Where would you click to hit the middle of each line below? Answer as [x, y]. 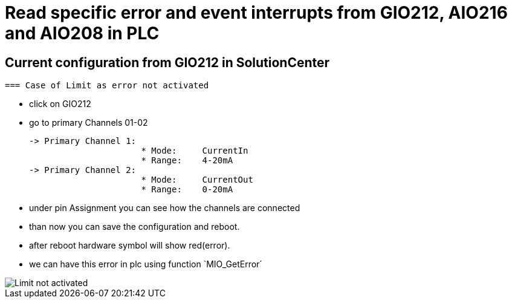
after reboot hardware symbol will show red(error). [130, 246]
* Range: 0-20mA [187, 190]
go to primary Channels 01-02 [89, 123]
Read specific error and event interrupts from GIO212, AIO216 [256, 13]
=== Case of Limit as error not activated [107, 86]
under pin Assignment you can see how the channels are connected [165, 208]
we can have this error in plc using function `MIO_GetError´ [146, 264]
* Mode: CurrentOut [197, 180]
